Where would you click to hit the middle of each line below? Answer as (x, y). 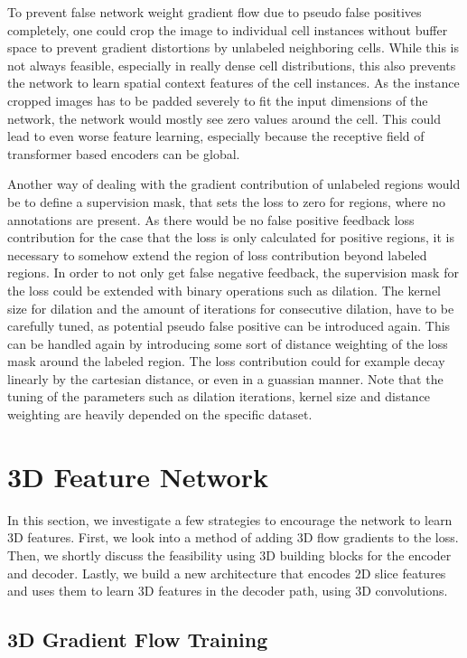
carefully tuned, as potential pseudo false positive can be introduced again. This (229, 326)
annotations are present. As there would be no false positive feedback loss (211, 219)
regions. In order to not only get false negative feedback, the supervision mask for (233, 273)
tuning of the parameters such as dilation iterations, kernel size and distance (219, 396)
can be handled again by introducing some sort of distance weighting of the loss (228, 343)
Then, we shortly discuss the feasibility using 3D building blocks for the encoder (229, 555)
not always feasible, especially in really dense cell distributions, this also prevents (232, 65)
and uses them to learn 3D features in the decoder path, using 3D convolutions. (228, 591)
